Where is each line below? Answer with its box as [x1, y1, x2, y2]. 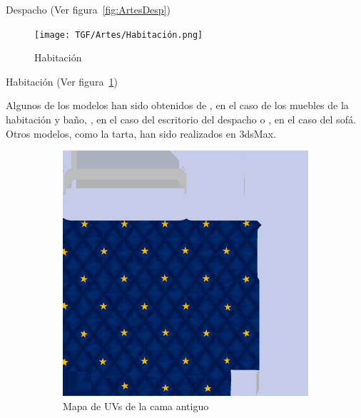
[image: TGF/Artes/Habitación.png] [34, 29, 203, 40]
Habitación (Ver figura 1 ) [6, 73, 118, 88]
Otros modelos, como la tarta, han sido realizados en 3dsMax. [6, 126, 276, 141]
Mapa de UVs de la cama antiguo [63, 398, 209, 413]
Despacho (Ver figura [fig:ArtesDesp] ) [6, 2, 171, 16]
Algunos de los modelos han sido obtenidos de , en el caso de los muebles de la [6, 98, 349, 113]
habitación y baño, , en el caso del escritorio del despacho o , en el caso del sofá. [6, 112, 356, 127]
